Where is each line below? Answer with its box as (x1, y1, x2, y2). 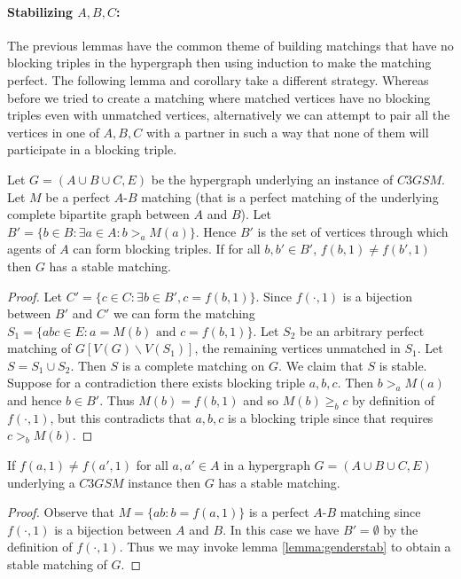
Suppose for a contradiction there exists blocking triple (7, 373, 306, 392)
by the (383, 520, 418, 538)
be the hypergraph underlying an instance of (151, 169, 394, 188)
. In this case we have (223, 520, 340, 538)
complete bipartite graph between (7, 205, 190, 223)
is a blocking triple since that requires (228, 408, 434, 426)
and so (243, 391, 278, 410)
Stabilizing (7, 2, 73, 20)
